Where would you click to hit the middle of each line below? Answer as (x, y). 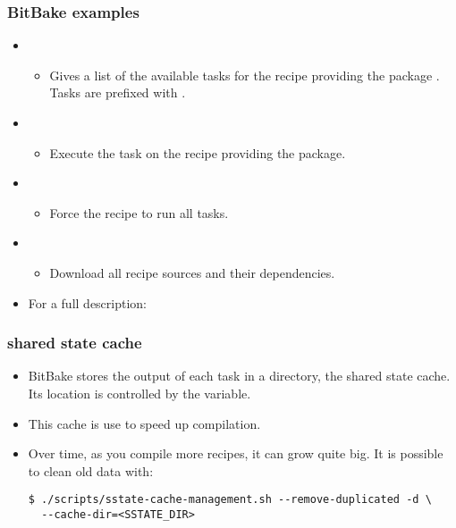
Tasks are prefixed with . (118, 92)
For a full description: (88, 302)
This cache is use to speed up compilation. (144, 423)
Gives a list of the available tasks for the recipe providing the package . (245, 75)
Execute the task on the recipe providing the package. (198, 152)
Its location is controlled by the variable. (139, 393)
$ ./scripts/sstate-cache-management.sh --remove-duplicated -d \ (230, 500)
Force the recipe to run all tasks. (139, 212)
